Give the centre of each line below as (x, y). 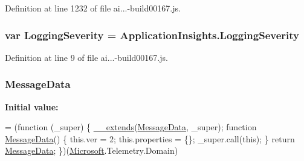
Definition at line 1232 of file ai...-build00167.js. (93, 8)
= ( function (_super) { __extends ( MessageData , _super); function (131, 127)
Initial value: (32, 106)
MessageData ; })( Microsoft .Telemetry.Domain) (92, 150)
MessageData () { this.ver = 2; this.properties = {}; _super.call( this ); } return (150, 138)
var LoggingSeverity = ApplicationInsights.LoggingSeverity (152, 35)
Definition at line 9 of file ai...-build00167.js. (86, 57)
